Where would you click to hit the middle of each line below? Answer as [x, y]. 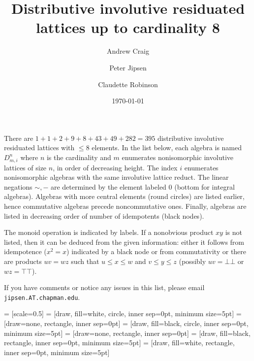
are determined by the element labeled [108, 186]
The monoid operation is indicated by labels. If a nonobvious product [109, 232]
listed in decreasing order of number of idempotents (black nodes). [104, 215]
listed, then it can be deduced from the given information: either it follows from [124, 242]
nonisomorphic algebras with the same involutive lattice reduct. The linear [116, 177]
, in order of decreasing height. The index [115, 167]
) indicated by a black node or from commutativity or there [157, 251]
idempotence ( [25, 251]
